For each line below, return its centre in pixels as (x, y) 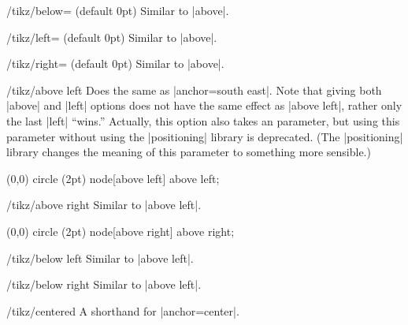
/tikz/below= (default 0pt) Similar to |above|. (118, 10)
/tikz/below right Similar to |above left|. (104, 284)
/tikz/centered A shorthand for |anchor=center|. (123, 310)
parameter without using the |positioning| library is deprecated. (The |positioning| (205, 136)
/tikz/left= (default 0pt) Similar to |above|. (112, 37)
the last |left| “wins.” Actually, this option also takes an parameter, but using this (203, 120)
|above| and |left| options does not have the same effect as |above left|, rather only (204, 105)
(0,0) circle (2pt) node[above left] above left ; (113, 178)
